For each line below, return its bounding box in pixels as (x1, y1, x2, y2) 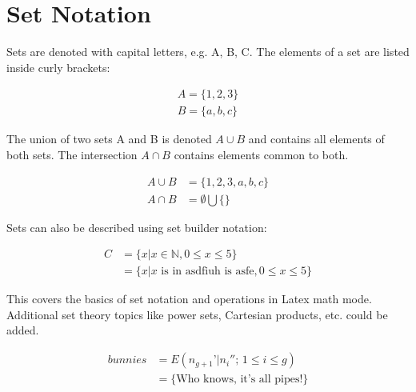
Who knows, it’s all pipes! (176, 374, 303, 386)
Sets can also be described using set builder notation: (6, 218, 267, 235)
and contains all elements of (248, 130, 385, 147)
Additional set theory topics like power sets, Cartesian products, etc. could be (6, 306, 388, 322)
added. (6, 322, 39, 338)
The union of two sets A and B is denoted (6, 130, 212, 147)
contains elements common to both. (174, 146, 349, 162)
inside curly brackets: (6, 58, 110, 75)
